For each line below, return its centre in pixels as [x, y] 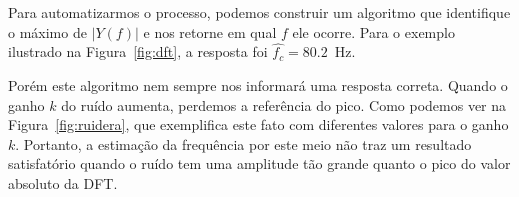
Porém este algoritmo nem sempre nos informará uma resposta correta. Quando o [258, 85]
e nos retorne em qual [210, 31]
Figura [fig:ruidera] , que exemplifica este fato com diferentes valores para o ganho [258, 124]
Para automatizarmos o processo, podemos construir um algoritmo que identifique [259, 12]
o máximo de [47, 31]
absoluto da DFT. [63, 182]
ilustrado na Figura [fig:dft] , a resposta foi [138, 51]
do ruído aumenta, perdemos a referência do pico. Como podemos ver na [284, 104]
